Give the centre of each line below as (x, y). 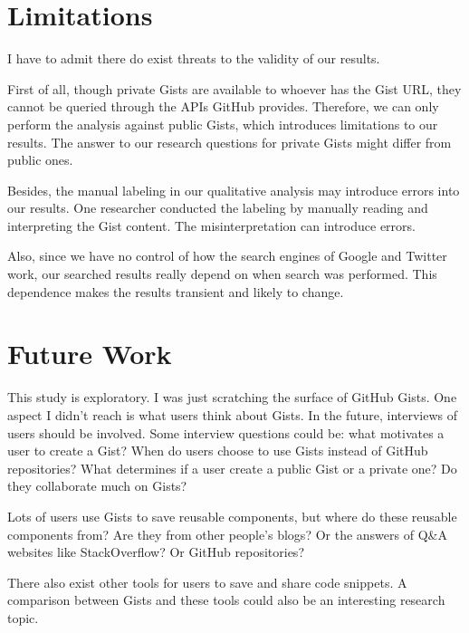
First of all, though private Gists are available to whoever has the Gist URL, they (234, 88)
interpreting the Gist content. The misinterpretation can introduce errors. (211, 225)
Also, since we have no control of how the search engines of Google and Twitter (227, 256)
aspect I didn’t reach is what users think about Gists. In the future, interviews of (233, 414)
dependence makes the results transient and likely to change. (176, 291)
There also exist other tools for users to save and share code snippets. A (207, 582)
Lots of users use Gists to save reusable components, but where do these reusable (232, 516)
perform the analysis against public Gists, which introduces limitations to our (223, 124)
